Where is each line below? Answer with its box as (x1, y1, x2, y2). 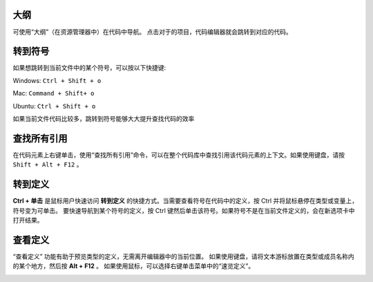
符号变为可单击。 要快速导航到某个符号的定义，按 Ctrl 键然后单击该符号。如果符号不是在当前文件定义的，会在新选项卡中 (12, 206, 355, 214)
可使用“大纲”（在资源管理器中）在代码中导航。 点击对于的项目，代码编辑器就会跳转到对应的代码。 (12, 28, 293, 36)
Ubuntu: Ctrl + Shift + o (12, 102, 96, 110)
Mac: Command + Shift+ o (12, 89, 95, 97)
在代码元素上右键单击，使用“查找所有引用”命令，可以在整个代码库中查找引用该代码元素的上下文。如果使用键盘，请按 (12, 151, 345, 159)
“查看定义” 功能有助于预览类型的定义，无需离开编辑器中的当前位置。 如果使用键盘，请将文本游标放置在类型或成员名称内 (12, 252, 355, 261)
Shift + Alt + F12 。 (12, 160, 83, 169)
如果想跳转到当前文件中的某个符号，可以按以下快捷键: (12, 64, 166, 72)
